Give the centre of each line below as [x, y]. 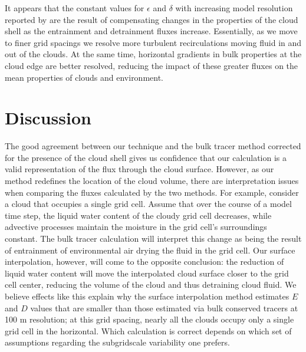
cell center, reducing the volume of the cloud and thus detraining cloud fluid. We [151, 284]
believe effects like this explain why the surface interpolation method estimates [147, 296]
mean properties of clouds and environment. [84, 77]
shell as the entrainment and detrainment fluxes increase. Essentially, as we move [151, 31]
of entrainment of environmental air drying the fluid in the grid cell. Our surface [150, 250]
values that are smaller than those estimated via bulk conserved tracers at [164, 307]
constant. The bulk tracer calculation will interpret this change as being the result [153, 238]
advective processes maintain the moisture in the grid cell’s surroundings [136, 227]
